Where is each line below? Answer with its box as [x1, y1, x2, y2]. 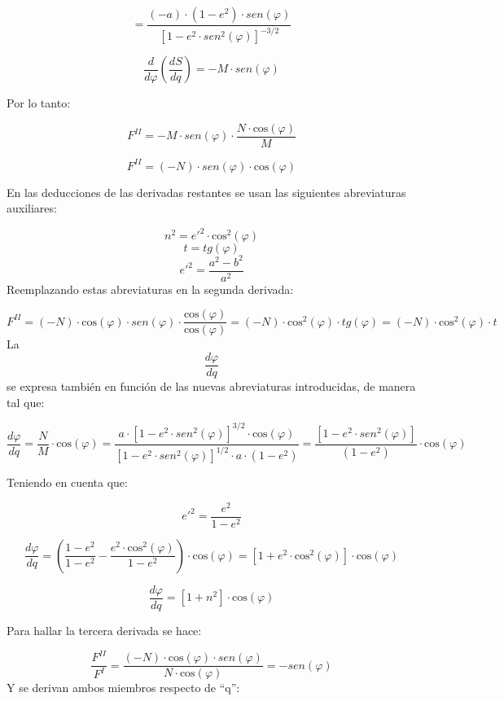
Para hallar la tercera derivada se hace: [7, 621, 202, 638]
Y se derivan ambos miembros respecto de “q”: [7, 679, 240, 696]
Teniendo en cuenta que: [7, 474, 128, 491]
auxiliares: [7, 199, 57, 217]
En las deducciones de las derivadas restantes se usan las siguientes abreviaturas [7, 183, 406, 200]
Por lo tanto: [7, 94, 71, 112]
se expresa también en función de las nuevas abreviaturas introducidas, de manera [7, 378, 416, 395]
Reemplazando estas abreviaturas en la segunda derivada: [7, 280, 294, 297]
